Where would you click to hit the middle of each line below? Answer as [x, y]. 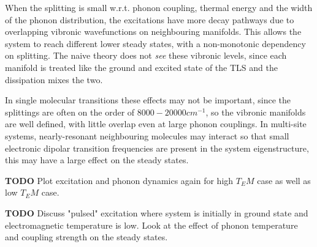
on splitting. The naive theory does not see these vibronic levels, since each [146, 55]
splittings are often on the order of [70, 112]
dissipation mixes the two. [54, 79]
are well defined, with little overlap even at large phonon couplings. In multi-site [156, 124]
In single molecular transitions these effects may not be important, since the [148, 100]
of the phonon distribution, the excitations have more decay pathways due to [150, 19]
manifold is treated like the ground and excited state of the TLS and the [141, 67]
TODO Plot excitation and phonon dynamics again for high [119, 180]
